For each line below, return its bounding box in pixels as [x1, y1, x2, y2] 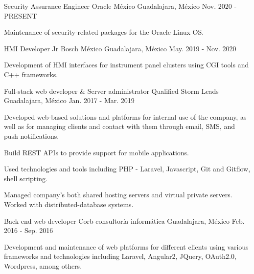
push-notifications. [4, 130, 59, 141]
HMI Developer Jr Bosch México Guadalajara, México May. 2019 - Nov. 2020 [4, 43, 236, 53]
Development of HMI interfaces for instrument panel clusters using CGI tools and [4, 60, 249, 70]
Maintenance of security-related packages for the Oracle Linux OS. [4, 27, 204, 37]
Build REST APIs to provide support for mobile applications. [4, 147, 189, 157]
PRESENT [4, 10, 37, 21]
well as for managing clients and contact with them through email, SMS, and [4, 121, 235, 131]
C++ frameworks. [4, 69, 58, 79]
